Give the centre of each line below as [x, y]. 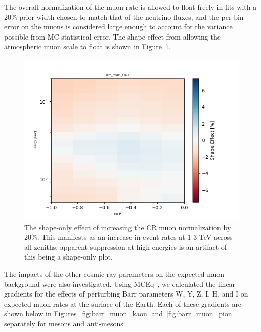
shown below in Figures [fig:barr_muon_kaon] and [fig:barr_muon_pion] [119, 313]
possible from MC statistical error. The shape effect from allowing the [112, 36]
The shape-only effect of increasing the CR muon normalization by [128, 227]
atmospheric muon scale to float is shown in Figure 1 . [88, 46]
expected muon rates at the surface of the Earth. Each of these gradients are [123, 303]
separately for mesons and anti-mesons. [65, 323]
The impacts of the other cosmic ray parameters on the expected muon [114, 273]
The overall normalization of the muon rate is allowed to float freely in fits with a [130, 7]
